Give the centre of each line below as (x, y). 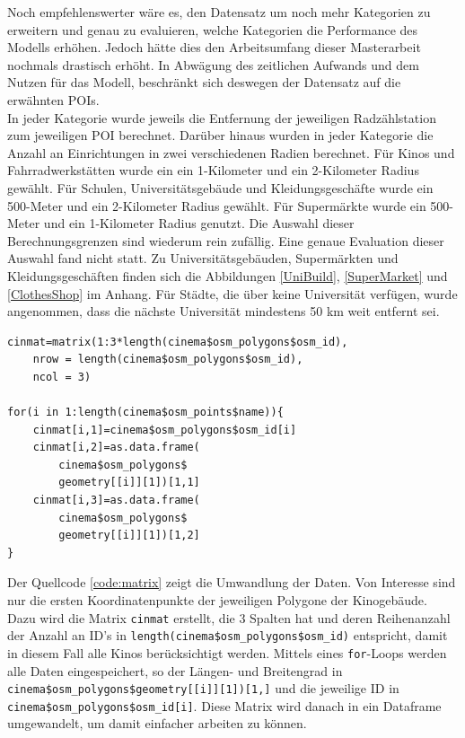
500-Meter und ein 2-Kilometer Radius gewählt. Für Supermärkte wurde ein (217, 205)
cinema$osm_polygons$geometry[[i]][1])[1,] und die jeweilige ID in (203, 688)
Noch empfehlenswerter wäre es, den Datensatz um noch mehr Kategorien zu (219, 12)
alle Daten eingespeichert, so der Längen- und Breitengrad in (175, 670)
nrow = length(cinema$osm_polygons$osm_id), (168, 360)
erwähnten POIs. (53, 99)
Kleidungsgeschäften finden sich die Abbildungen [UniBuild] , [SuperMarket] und (228, 275)
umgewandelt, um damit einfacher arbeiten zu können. (157, 723)
